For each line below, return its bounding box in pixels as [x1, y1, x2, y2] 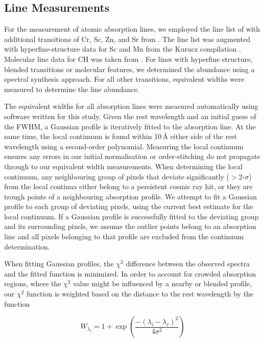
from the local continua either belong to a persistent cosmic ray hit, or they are [4, 181, 253, 192]
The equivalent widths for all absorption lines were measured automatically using [4, 101, 258, 111]
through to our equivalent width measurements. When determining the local [4, 161, 243, 171]
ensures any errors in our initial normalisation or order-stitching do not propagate [4, 151, 260, 162]
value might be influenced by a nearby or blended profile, [73, 278, 252, 289]
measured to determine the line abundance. [4, 83, 139, 94]
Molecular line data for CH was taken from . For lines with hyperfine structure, [4, 53, 253, 64]
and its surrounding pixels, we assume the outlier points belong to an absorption [4, 221, 256, 232]
